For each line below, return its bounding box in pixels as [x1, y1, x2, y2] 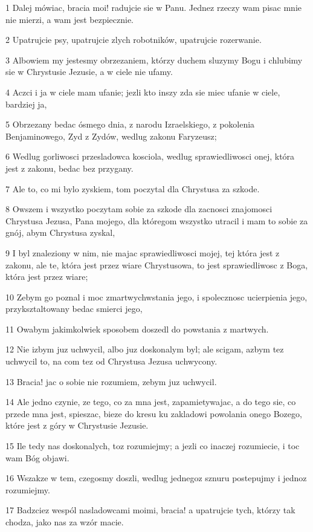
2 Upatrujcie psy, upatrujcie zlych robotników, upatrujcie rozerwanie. [5, 33, 262, 46]
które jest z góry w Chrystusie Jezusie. [5, 419, 149, 432]
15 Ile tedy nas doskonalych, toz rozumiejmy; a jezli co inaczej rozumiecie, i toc [5, 440, 300, 452]
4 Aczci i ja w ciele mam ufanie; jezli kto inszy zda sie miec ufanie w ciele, [5, 85, 280, 98]
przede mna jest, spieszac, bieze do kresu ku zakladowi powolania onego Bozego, [5, 407, 302, 420]
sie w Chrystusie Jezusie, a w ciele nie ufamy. [5, 65, 173, 78]
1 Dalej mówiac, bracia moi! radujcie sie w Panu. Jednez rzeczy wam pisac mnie [5, 1, 302, 13]
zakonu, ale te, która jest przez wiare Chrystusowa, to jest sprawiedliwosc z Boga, [5, 258, 308, 271]
